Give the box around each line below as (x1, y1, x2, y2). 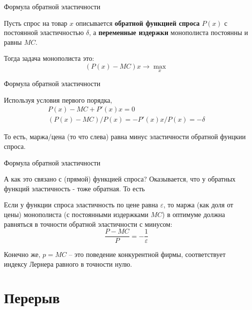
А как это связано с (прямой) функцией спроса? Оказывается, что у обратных (4, 174, 236, 184)
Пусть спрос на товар (4, 18, 68, 28)
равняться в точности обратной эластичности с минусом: (4, 219, 173, 229)
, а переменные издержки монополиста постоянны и (89, 27, 248, 37)
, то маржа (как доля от (163, 200, 234, 210)
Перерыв (4, 287, 60, 307)
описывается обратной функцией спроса (75, 18, 200, 28)
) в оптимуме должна (162, 209, 225, 219)
